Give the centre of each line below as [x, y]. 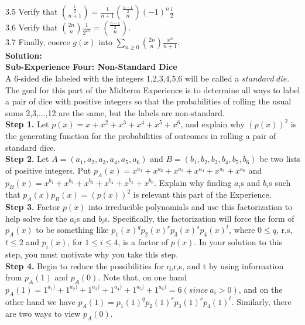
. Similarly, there [261, 301]
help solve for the [36, 218]
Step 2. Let [27, 159]
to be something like [72, 230]
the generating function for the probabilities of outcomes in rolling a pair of [141, 135]
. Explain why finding [193, 182]
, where [242, 230]
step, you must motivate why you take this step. [92, 254]
